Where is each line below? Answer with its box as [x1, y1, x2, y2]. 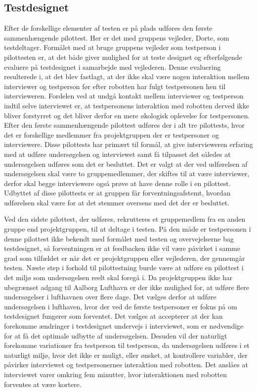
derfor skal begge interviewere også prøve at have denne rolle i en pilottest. [4, 178, 231, 188]
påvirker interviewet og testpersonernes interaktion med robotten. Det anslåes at [4, 359, 248, 370]
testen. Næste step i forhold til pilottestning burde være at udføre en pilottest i [4, 262, 244, 273]
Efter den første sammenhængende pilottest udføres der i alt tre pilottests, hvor [4, 120, 245, 130]
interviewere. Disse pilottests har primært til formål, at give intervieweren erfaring [4, 139, 253, 149]
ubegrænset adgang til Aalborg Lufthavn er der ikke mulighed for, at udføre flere [4, 282, 250, 292]
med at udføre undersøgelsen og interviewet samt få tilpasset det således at [4, 148, 231, 159]
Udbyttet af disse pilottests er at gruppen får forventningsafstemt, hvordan [4, 188, 231, 198]
